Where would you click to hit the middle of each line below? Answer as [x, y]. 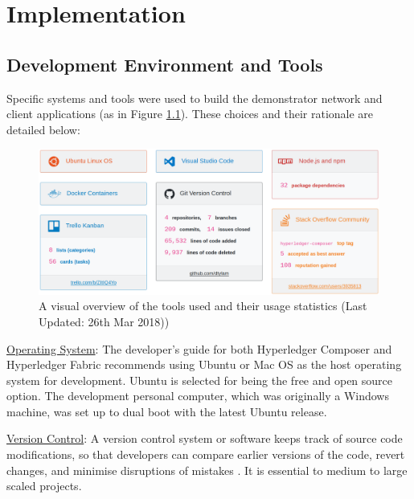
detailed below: [43, 129]
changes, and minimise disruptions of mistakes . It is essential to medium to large [207, 470]
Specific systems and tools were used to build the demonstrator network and [195, 98]
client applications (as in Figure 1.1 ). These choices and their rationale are [190, 114]
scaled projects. [44, 486]
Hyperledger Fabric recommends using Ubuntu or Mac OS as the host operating [204, 364]
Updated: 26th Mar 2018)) [104, 321]
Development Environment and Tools [165, 64]
